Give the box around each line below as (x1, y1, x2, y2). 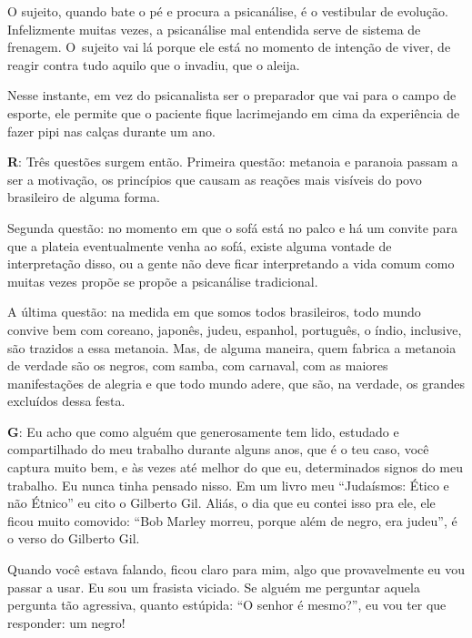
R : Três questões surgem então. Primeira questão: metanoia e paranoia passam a (7, 152, 458, 171)
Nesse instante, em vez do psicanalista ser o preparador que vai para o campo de (7, 86, 457, 105)
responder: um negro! (7, 613, 126, 632)
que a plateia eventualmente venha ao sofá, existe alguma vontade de (7, 236, 392, 255)
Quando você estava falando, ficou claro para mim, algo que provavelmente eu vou (7, 560, 466, 579)
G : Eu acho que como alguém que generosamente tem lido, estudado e (7, 421, 399, 441)
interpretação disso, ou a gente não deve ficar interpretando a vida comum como (7, 254, 455, 273)
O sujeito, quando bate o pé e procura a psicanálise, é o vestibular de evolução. (7, 2, 448, 20)
